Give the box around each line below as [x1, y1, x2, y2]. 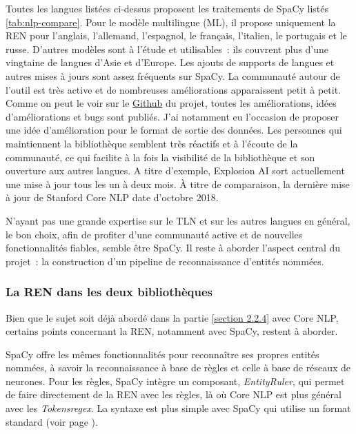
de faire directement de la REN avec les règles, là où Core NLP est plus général [6, 387, 342, 402]
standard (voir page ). [6, 414, 98, 428]
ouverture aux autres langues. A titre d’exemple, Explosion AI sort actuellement [6, 163, 345, 178]
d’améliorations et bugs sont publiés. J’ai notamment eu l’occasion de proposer [6, 109, 339, 123]
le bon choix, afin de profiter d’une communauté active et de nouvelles [6, 227, 303, 241]
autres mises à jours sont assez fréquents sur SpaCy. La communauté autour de [6, 68, 340, 83]
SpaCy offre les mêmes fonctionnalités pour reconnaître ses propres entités [6, 347, 319, 361]
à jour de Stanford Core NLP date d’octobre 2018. [6, 190, 219, 205]
